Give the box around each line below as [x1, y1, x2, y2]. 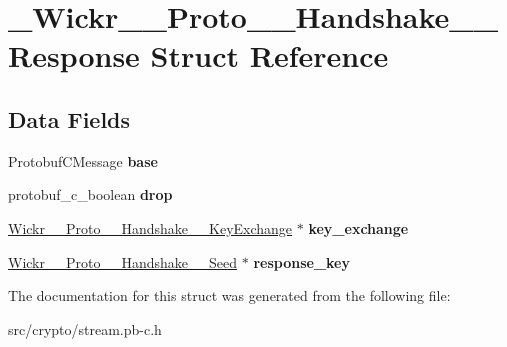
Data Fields [8, 103, 131, 134]
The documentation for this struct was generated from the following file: [8, 285, 451, 306]
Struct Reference [150, 35, 389, 76]
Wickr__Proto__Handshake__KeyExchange [8, 217, 293, 238]
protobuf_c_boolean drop [8, 184, 173, 205]
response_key [253, 251, 350, 272]
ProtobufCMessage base [8, 150, 158, 171]
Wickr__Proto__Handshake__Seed [8, 251, 238, 272]
